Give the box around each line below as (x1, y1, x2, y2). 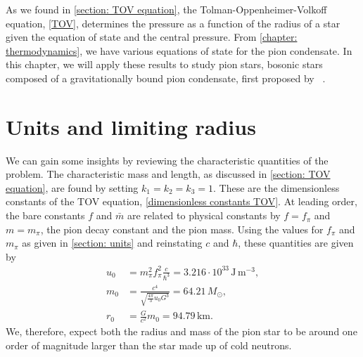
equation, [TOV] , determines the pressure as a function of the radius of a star (6, 15, 340, 30)
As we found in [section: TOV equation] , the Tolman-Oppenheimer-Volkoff (6, 2, 327, 16)
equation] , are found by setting (6, 180, 139, 195)
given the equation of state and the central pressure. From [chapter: (6, 30, 298, 44)
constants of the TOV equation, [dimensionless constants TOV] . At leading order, (6, 194, 357, 209)
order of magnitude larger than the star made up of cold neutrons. (6, 337, 292, 352)
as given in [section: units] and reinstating (22, 235, 203, 250)
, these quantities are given (238, 235, 354, 250)
